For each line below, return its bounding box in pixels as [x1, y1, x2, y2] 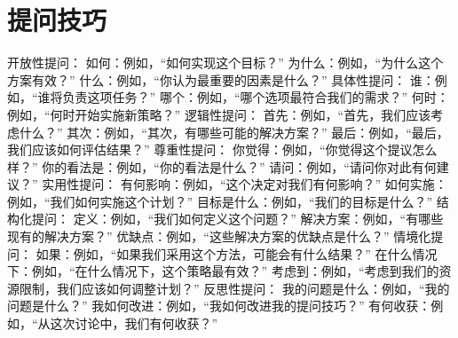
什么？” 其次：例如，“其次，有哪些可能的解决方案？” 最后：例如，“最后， [19, 122, 449, 141]
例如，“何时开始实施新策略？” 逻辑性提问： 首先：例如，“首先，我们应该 [7, 105, 431, 123]
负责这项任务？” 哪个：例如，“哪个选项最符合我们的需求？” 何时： [62, 88, 449, 106]
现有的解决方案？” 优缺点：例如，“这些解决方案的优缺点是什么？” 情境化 [7, 227, 431, 246]
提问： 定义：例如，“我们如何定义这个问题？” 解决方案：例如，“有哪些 [31, 209, 444, 228]
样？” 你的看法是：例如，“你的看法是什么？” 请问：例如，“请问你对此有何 [7, 157, 437, 176]
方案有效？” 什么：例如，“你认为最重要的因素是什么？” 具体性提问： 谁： [7, 70, 435, 89]
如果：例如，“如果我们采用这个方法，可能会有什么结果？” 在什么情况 [36, 244, 438, 263]
